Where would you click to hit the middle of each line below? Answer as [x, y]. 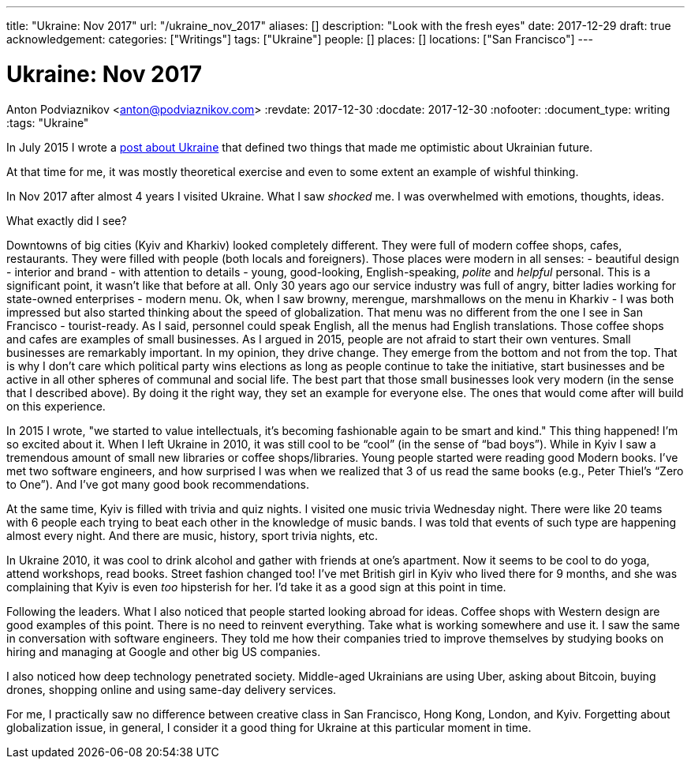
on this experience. [56, 406]
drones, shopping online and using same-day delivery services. [172, 689]
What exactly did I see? [67, 220]
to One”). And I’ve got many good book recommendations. [158, 484]
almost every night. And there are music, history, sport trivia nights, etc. [192, 535]
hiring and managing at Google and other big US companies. [164, 651]
